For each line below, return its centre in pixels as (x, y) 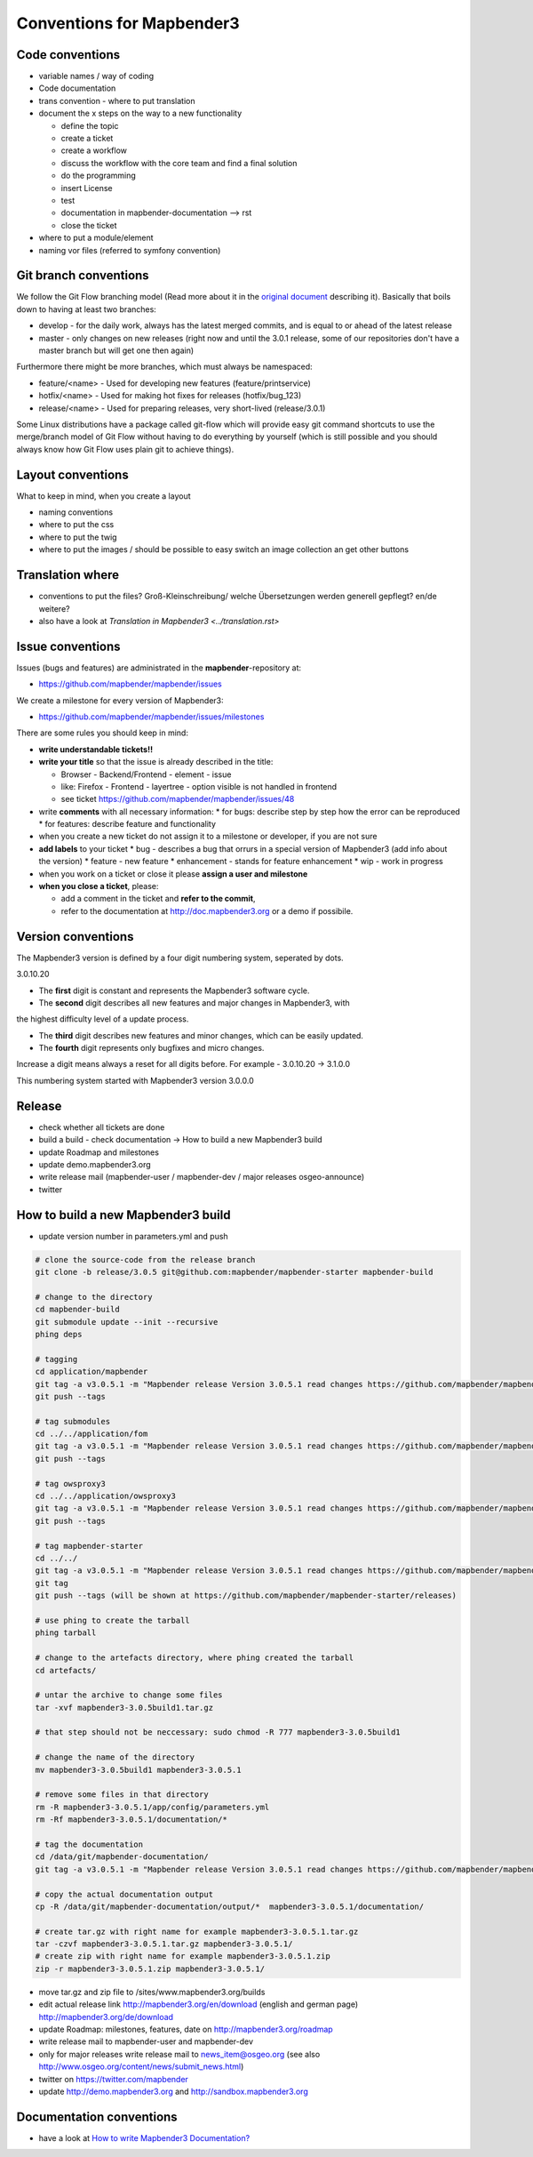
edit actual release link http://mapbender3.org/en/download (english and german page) (199, 2004)
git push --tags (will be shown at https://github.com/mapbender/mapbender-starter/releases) (246, 1596)
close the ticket (89, 225)
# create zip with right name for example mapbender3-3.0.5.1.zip (183, 1957)
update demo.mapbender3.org (95, 1164)
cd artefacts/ (66, 1670)
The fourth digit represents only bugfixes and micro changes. (151, 1048)
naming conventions (76, 512)
